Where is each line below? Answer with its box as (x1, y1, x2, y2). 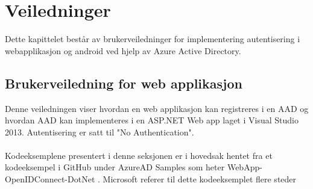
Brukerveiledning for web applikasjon (5, 73, 242, 92)
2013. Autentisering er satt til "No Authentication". (5, 125, 194, 138)
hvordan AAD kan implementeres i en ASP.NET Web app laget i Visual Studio (5, 114, 299, 126)
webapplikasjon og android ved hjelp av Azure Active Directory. (5, 44, 241, 57)
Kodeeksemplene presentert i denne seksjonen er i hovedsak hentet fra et (5, 149, 273, 161)
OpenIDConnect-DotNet (5, 173, 95, 185)
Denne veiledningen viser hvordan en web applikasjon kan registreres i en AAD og (5, 102, 309, 114)
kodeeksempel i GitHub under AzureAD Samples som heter (5, 161, 225, 173)
